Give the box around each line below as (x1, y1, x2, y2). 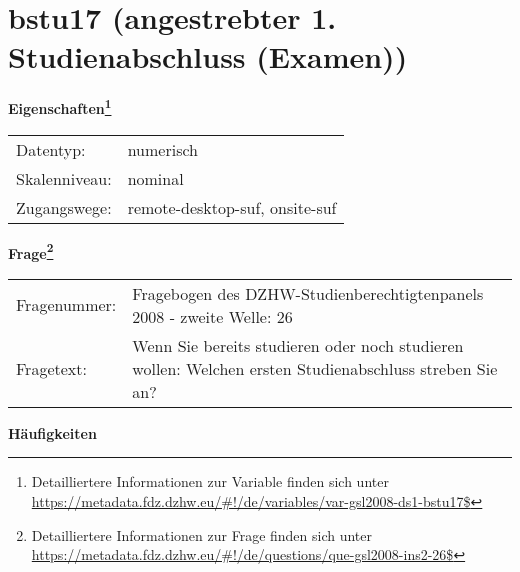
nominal (127, 166, 184, 190)
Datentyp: (16, 137, 86, 161)
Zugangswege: (16, 195, 112, 219)
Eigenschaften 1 (8, 95, 112, 118)
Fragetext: (16, 356, 87, 380)
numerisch (127, 137, 198, 161)
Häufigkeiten (8, 422, 97, 443)
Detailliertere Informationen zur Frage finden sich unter (31, 524, 373, 545)
